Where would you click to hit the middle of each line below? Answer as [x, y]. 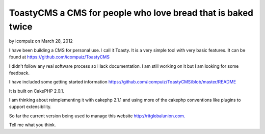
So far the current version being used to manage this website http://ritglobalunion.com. [97, 116]
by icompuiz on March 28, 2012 [41, 41]
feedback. [19, 73]
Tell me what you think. [32, 125]
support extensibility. [30, 107]
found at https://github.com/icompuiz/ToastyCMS [59, 57]
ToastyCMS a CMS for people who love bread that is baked [131, 13]
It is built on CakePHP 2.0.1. [37, 91]
